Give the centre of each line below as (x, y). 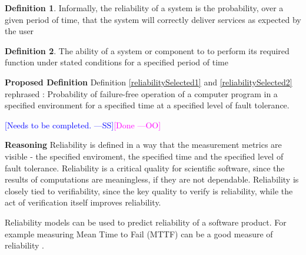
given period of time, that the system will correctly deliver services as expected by (153, 19)
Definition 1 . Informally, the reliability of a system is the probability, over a (144, 8)
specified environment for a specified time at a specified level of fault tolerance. (147, 105)
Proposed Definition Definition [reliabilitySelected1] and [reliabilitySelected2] (149, 82)
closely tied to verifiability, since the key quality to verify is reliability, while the (149, 191)
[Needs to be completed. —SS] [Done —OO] (83, 125)
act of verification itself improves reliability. (83, 202)
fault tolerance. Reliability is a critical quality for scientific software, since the (145, 168)
